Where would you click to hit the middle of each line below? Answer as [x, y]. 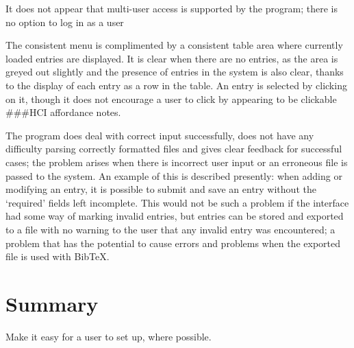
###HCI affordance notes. [63, 112]
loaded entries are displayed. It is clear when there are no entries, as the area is [172, 58]
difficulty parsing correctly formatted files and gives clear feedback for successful [174, 149]
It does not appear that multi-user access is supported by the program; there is [172, 8]
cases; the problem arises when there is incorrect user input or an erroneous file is [177, 162]
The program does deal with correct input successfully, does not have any [160, 135]
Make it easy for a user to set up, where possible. [109, 336]
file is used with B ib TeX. [58, 256]
